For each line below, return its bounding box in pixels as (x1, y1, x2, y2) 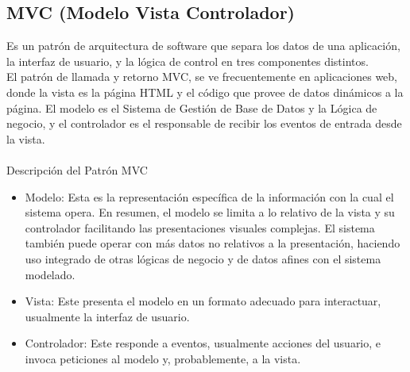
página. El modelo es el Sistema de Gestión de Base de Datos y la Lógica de (6, 99, 377, 116)
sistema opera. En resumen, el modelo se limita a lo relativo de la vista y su (25, 204, 395, 221)
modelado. (25, 266, 75, 282)
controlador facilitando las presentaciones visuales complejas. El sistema (25, 219, 375, 236)
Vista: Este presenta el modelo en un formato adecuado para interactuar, (25, 293, 381, 309)
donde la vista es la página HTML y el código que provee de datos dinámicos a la (6, 83, 404, 100)
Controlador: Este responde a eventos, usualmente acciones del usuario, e (25, 335, 381, 351)
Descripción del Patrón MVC (6, 161, 148, 178)
